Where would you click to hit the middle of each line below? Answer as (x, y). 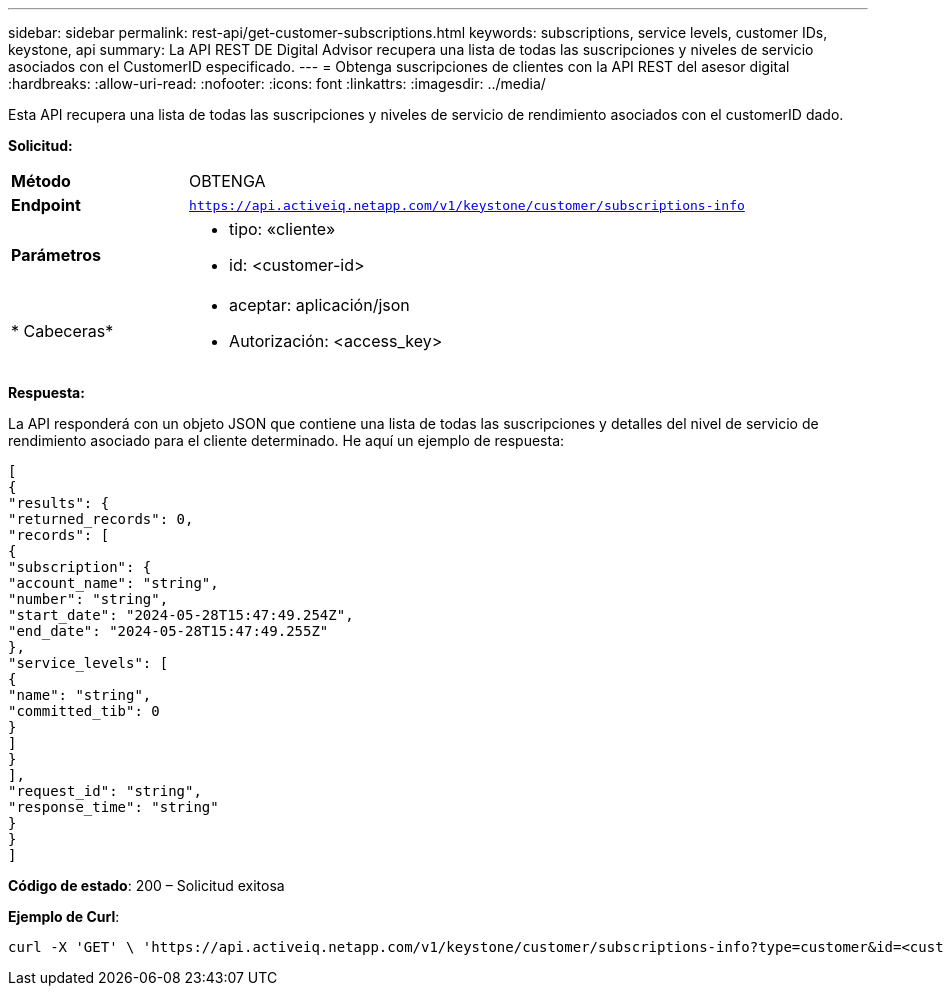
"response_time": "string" (113, 807)
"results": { (59, 503)
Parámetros (56, 255)
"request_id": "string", (105, 791)
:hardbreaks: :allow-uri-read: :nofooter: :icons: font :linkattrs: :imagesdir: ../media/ (277, 83)
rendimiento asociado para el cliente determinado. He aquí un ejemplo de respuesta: (286, 440)
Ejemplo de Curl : (64, 916)
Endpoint (46, 205)
